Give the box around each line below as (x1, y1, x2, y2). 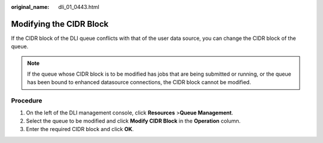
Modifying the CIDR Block (11, 18, 109, 29)
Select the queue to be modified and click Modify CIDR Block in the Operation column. (26, 117, 241, 125)
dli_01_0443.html (58, 4, 100, 10)
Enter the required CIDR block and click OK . (26, 126, 134, 133)
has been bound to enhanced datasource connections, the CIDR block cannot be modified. (27, 79, 251, 86)
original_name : (11, 4, 50, 10)
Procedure (11, 97, 42, 105)
